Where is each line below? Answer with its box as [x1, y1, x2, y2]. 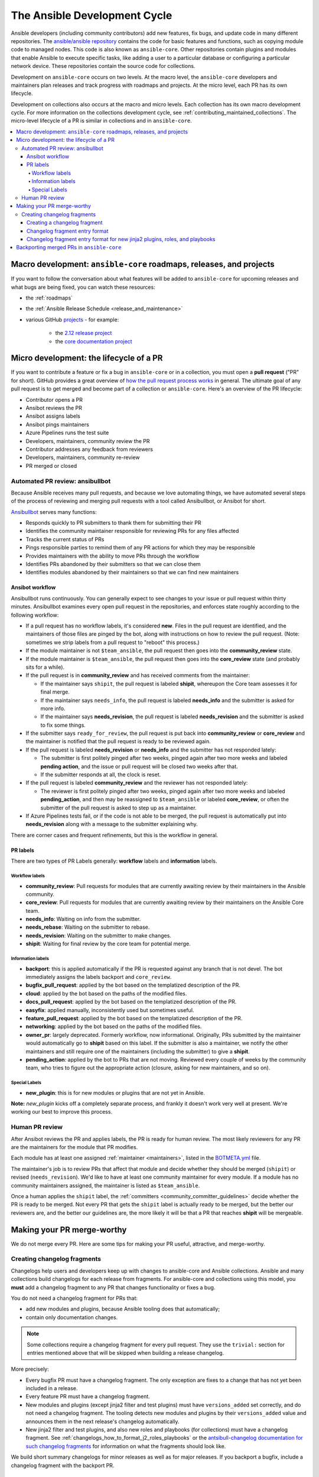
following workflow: [11, 611, 59, 619]
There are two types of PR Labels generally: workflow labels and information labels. [11, 857, 217, 865]
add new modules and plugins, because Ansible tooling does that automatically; [25, 1306, 220, 1313]
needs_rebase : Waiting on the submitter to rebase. [25, 923, 150, 931]
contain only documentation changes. [25, 1313, 118, 1320]
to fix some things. [40, 721, 86, 728]
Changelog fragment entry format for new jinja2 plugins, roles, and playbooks [27, 235, 216, 242]
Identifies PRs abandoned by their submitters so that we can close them [25, 561, 201, 568]
